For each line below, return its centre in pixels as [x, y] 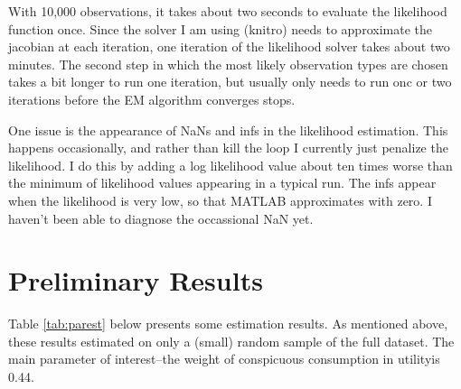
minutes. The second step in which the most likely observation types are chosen [228, 64]
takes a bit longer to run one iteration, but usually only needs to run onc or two [230, 82]
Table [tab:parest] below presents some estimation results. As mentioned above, [228, 324]
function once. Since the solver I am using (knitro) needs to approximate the [220, 28]
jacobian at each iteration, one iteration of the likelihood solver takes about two [229, 46]
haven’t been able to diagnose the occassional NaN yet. [161, 218]
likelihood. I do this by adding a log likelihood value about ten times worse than [230, 165]
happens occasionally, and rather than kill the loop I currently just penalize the [228, 148]
